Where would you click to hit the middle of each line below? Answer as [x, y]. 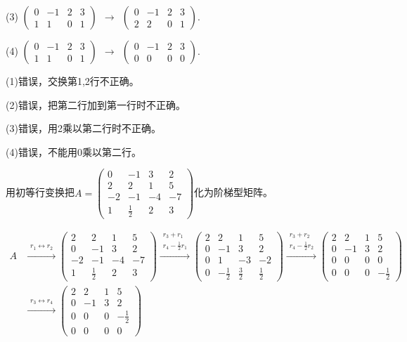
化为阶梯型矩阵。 [233, 192]
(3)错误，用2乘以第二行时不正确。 [83, 128]
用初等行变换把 [40, 192]
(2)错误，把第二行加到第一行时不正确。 [96, 104]
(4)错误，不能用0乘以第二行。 [73, 151]
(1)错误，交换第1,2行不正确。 [72, 81]
